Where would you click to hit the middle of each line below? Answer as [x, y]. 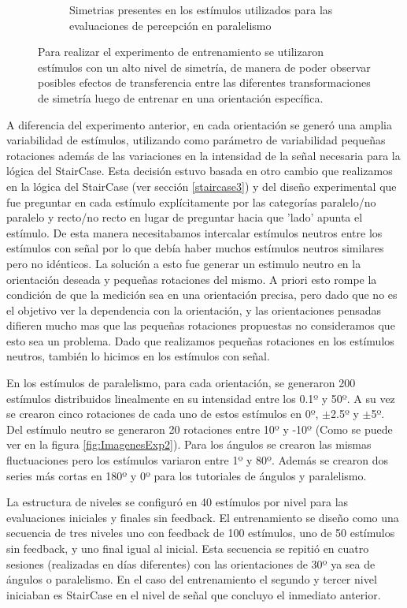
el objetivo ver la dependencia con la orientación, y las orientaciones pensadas [194, 310]
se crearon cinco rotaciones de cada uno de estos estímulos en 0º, [163, 414]
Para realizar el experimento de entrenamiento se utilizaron [181, 52]
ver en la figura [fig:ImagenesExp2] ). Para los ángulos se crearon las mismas [189, 444]
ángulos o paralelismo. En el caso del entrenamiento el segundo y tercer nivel [192, 579]
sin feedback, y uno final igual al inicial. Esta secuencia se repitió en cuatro [188, 548]
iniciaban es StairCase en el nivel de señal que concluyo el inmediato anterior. [194, 594]
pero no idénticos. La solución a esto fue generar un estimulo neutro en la [184, 263]
